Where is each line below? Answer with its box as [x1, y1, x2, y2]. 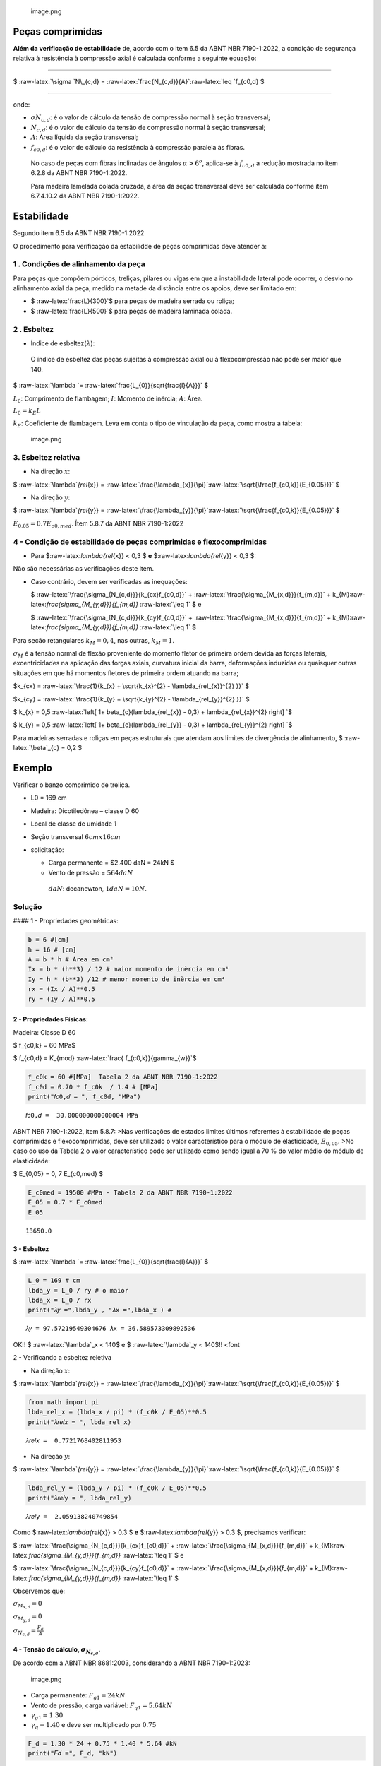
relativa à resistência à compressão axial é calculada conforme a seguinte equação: [13, 54, 257, 63]
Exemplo [13, 761, 52, 774]
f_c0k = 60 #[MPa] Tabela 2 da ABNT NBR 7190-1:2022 [28, 1073, 218, 1081]
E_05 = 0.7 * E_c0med [28, 1198, 103, 1207]
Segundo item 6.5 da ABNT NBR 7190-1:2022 [13, 229, 145, 237]
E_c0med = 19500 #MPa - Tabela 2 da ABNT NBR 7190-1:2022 [28, 1189, 233, 1197]
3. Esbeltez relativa [13, 452, 80, 462]
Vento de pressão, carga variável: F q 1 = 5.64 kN [30, 1701, 173, 1711]
